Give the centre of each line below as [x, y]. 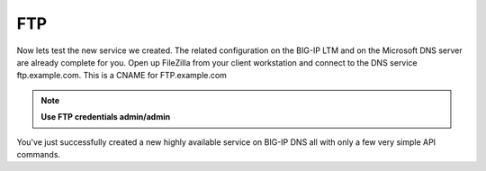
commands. [39, 154]
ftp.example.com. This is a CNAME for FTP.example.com [121, 76]
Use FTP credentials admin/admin [106, 117]
